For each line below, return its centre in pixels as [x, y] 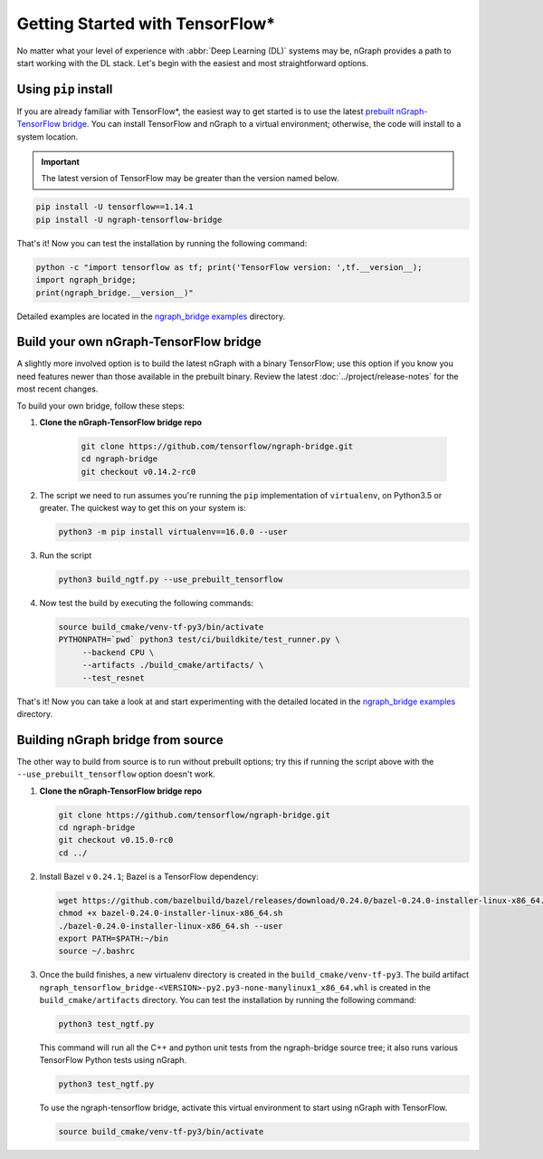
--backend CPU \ [118, 652]
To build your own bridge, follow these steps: [101, 406]
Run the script [66, 555]
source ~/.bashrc [97, 951]
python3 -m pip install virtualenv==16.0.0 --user [173, 532]
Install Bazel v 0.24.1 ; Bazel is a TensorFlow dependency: [149, 876]
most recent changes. [57, 389]
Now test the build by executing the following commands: [146, 604]
